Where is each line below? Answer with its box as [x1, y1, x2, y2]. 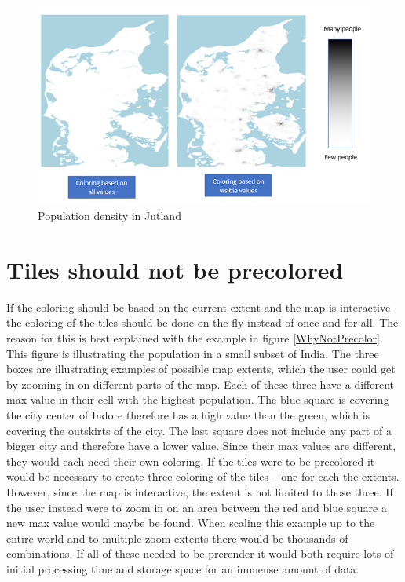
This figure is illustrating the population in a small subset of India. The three [6, 345, 379, 361]
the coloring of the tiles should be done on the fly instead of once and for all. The [6, 314, 399, 331]
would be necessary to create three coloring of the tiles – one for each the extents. [6, 468, 400, 485]
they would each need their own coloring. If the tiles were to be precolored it [6, 452, 375, 469]
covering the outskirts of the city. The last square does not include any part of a [6, 422, 392, 438]
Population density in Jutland [38, 207, 181, 224]
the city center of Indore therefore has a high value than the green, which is [6, 407, 370, 423]
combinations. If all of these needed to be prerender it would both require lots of [6, 545, 394, 562]
